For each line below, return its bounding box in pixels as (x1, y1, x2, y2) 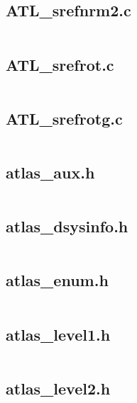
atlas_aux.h (6, 161, 95, 183)
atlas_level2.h (6, 377, 111, 399)
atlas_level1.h (6, 323, 111, 345)
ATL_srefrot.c (6, 53, 114, 75)
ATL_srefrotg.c (6, 107, 123, 129)
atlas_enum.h (6, 269, 109, 291)
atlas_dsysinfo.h (6, 215, 128, 237)
